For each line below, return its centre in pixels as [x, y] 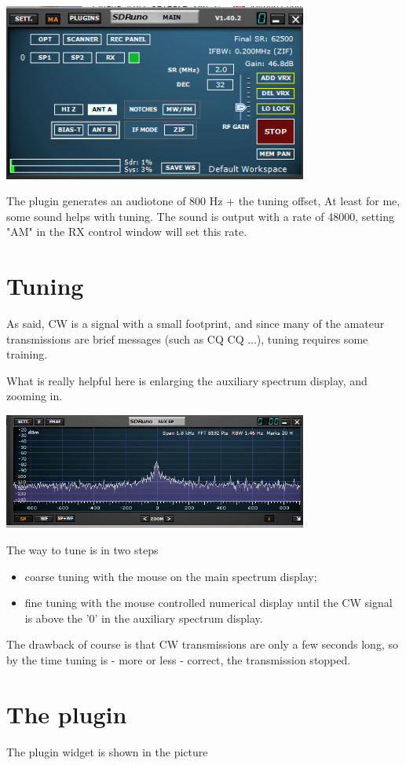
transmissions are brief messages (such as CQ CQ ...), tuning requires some [187, 338]
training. [27, 354]
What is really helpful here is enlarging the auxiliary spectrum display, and [187, 380]
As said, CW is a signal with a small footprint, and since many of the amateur [196, 324]
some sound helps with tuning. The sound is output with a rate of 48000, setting [201, 216]
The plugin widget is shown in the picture [107, 751]
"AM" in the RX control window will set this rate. [127, 232]
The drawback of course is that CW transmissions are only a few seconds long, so [202, 644]
